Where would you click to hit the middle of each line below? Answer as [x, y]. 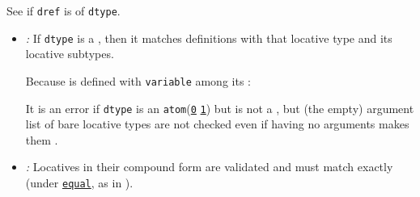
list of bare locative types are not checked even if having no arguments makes [217, 124]
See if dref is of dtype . [64, 10]
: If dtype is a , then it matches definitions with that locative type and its [209, 38]
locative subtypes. [70, 54]
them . [42, 139]
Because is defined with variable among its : [138, 80]
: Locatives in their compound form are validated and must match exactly [209, 167]
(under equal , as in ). [79, 182]
